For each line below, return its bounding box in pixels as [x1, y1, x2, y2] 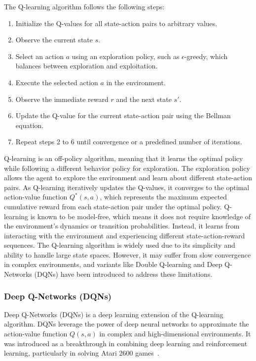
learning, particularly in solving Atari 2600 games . [4, 348, 159, 358]
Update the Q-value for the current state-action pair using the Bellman [15, 110, 231, 121]
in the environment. [106, 77, 166, 87]
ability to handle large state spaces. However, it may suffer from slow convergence [4, 249, 251, 260]
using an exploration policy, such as [72, 51, 180, 61]
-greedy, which [184, 51, 228, 61]
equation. [15, 120, 44, 130]
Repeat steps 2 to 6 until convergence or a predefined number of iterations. [15, 136, 242, 147]
